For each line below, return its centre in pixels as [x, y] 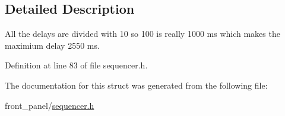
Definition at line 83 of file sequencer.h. [76, 65]
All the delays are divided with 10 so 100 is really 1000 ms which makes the [142, 34]
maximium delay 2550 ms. [52, 45]
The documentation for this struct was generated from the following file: [136, 85]
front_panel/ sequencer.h [50, 105]
